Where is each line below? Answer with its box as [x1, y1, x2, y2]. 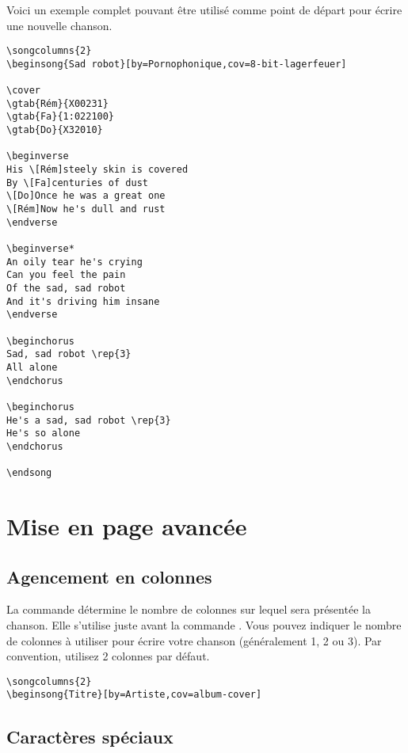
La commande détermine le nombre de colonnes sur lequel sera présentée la [6, 601, 371, 618]
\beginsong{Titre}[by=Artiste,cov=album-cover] [6, 689, 262, 701]
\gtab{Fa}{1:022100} [6, 111, 115, 123]
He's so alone [6, 428, 81, 439]
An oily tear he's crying [6, 256, 143, 268]
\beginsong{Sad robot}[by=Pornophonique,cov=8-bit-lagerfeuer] [6, 58, 347, 70]
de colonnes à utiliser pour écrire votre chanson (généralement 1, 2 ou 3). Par [6, 632, 382, 648]
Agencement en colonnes [6, 564, 212, 588]
